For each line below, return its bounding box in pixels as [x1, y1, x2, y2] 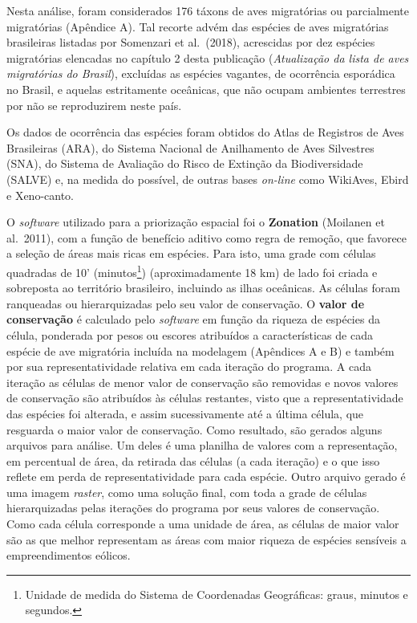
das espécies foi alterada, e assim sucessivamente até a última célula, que [6, 405, 364, 421]
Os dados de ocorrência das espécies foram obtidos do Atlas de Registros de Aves [6, 124, 404, 140]
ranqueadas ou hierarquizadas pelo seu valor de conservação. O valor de [6, 295, 365, 311]
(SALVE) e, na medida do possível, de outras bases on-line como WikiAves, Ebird [6, 170, 409, 187]
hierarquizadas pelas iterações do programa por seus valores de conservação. [6, 499, 380, 516]
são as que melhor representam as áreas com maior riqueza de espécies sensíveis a [6, 531, 407, 548]
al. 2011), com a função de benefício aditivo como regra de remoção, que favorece [6, 229, 407, 246]
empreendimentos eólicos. [6, 547, 131, 564]
